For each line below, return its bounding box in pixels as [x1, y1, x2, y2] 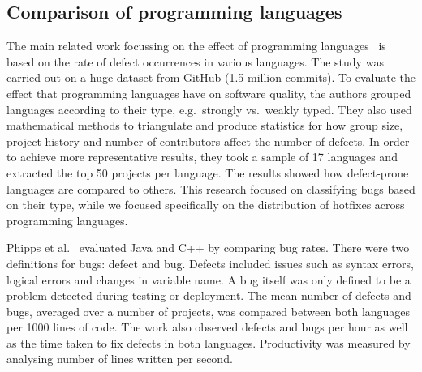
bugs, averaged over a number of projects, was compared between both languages [6, 302, 411, 319]
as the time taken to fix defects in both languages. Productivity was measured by [6, 334, 411, 351]
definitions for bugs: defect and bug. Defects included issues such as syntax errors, [6, 254, 415, 272]
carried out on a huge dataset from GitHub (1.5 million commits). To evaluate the [6, 69, 416, 86]
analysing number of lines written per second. [6, 350, 233, 367]
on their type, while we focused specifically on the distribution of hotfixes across [6, 196, 405, 213]
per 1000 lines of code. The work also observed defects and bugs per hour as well [6, 319, 408, 336]
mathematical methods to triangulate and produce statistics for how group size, [6, 117, 403, 134]
